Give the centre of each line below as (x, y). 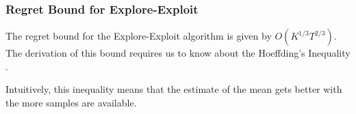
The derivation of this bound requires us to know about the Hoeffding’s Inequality (178, 53)
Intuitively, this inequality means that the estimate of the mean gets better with (174, 89)
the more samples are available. (71, 102)
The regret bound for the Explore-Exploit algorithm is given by (139, 36)
